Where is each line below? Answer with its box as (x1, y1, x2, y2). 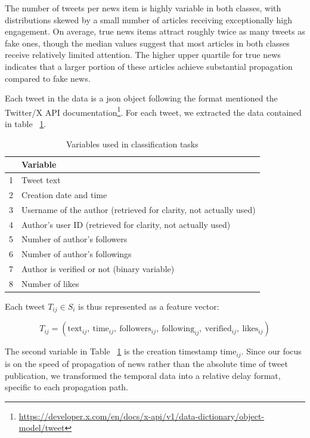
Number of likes (21, 277, 79, 289)
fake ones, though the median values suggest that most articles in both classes (5, 36, 290, 49)
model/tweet (18, 421, 65, 434)
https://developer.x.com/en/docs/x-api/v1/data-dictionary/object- (18, 409, 265, 422)
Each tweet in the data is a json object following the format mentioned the (5, 92, 278, 104)
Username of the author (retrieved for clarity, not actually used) (21, 203, 256, 215)
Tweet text (21, 174, 61, 186)
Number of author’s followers (21, 233, 128, 245)
